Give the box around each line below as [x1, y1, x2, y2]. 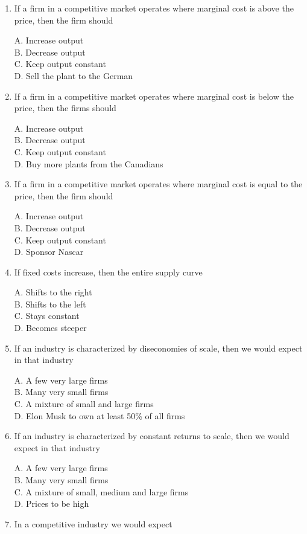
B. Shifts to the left [14, 297, 86, 310]
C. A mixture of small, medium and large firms [14, 485, 189, 498]
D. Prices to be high [14, 497, 89, 510]
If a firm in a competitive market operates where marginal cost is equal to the [14, 178, 303, 190]
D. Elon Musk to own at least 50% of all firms [14, 409, 185, 422]
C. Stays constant [14, 309, 80, 322]
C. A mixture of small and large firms [14, 397, 154, 410]
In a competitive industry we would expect [14, 517, 172, 530]
